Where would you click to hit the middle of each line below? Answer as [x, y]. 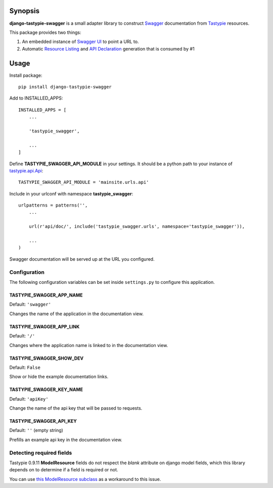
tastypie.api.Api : [26, 170]
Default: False [25, 367]
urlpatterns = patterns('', [53, 205]
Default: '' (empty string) [36, 430]
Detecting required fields [41, 453]
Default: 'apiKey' [29, 399]
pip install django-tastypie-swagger [65, 87]
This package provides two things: [45, 32]
